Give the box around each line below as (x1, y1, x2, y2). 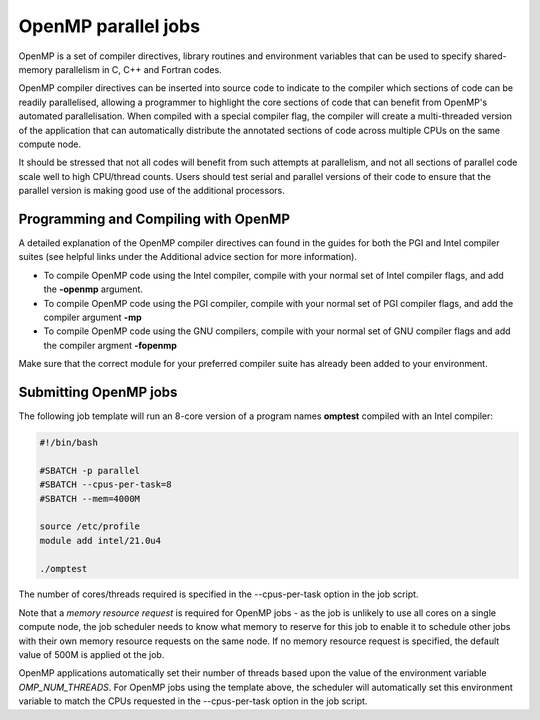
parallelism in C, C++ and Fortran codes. (55, 63, 222, 75)
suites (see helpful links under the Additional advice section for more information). (18, 251, 357, 263)
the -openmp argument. (43, 283, 144, 295)
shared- (473, 50, 507, 62)
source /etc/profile (39, 521, 140, 532)
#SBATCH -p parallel (39, 465, 140, 476)
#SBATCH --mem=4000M (39, 493, 140, 504)
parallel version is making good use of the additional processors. (18, 185, 285, 197)
